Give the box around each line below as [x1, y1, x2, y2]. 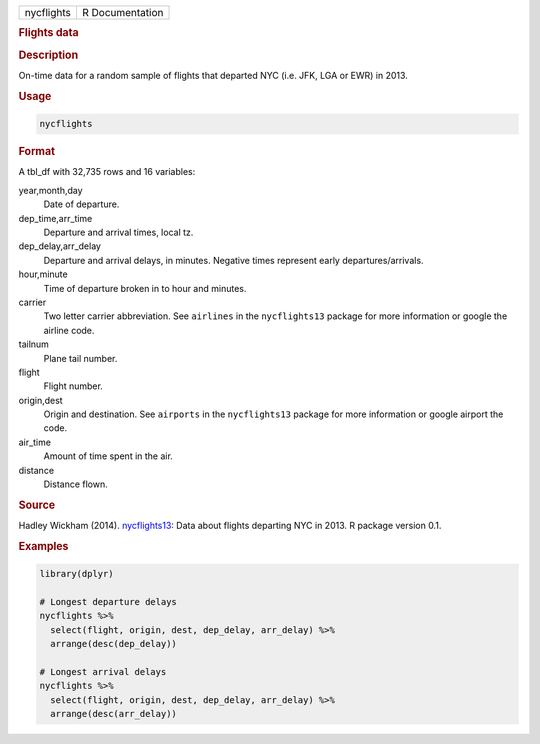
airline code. [43, 324, 95, 336]
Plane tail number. [43, 352, 118, 364]
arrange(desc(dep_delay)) [50, 638, 177, 650]
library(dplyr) [39, 568, 114, 580]
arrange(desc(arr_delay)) [50, 708, 177, 720]
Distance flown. [43, 478, 109, 490]
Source [18, 498, 56, 512]
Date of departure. [43, 198, 120, 210]
